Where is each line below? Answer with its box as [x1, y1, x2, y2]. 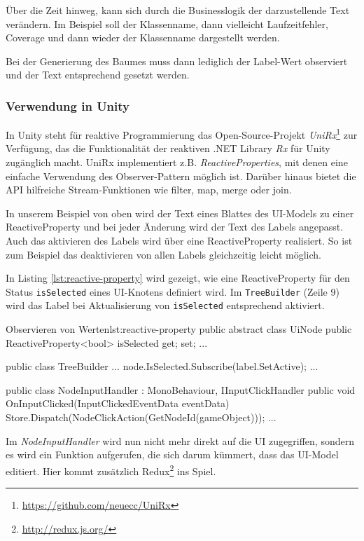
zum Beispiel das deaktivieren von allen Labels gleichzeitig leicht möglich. [6, 247, 321, 261]
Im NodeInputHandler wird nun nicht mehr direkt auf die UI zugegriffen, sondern [6, 433, 354, 448]
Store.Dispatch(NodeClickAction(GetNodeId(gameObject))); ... [6, 410, 276, 425]
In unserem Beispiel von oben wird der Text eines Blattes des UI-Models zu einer [6, 205, 354, 220]
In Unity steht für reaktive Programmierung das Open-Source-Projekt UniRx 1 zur [6, 125, 358, 142]
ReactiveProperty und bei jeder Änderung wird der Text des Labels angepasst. [6, 219, 344, 234]
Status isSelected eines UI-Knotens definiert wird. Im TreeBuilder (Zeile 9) [6, 284, 339, 299]
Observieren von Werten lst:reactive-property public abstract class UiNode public [6, 322, 352, 336]
